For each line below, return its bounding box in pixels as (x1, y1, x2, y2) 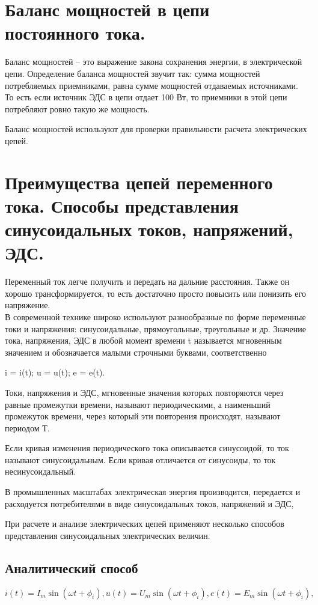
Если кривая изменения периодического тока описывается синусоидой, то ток (5, 442, 289, 454)
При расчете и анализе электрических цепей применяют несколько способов (5, 517, 284, 530)
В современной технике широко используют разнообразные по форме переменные (5, 310, 306, 323)
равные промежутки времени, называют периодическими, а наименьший (5, 398, 271, 410)
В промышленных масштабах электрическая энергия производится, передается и (5, 485, 301, 498)
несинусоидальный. (5, 465, 76, 478)
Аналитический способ (5, 558, 138, 577)
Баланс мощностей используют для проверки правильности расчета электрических (5, 123, 307, 135)
